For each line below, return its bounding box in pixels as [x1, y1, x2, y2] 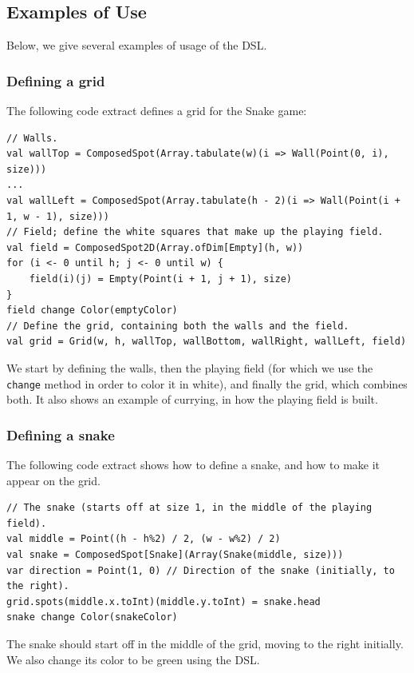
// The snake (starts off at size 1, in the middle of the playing [6, 502, 373, 514]
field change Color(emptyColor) [6, 305, 178, 317]
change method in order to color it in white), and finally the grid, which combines [6, 375, 408, 392]
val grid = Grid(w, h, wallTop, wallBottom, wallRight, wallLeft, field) [6, 336, 407, 348]
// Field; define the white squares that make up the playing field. [6, 226, 384, 238]
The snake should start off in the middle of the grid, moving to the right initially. [6, 635, 404, 651]
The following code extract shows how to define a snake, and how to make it [6, 456, 380, 472]
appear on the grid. [6, 472, 101, 488]
